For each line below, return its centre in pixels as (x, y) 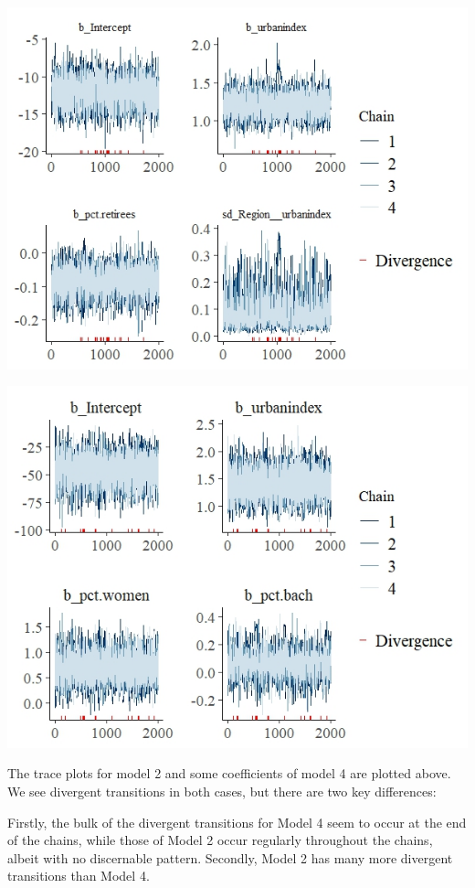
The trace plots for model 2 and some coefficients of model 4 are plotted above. (229, 773)
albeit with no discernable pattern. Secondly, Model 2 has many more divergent (230, 857)
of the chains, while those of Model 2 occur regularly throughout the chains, (220, 840)
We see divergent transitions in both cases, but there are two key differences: (222, 792)
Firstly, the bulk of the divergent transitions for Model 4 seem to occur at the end (237, 822)
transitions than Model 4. (79, 876)
